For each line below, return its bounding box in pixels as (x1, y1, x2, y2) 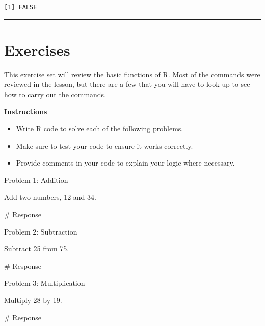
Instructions (4, 106, 47, 117)
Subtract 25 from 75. (4, 243, 69, 254)
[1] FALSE (4, 4, 37, 11)
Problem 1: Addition (4, 174, 68, 185)
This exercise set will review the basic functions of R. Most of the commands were (4, 68, 260, 79)
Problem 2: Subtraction (4, 226, 77, 237)
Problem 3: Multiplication (4, 277, 85, 288)
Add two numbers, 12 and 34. (4, 192, 96, 202)
